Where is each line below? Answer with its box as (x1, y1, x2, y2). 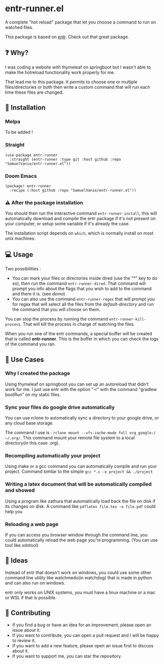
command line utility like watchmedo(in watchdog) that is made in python (5, 574, 152, 581)
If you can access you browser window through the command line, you (5, 532, 148, 538)
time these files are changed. (5, 89, 64, 95)
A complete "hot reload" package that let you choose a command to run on (5, 19, 156, 25)
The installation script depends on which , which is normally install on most (5, 230, 154, 236)
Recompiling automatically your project (5, 452, 101, 459)
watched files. (5, 24, 34, 30)
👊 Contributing (5, 609, 51, 617)
